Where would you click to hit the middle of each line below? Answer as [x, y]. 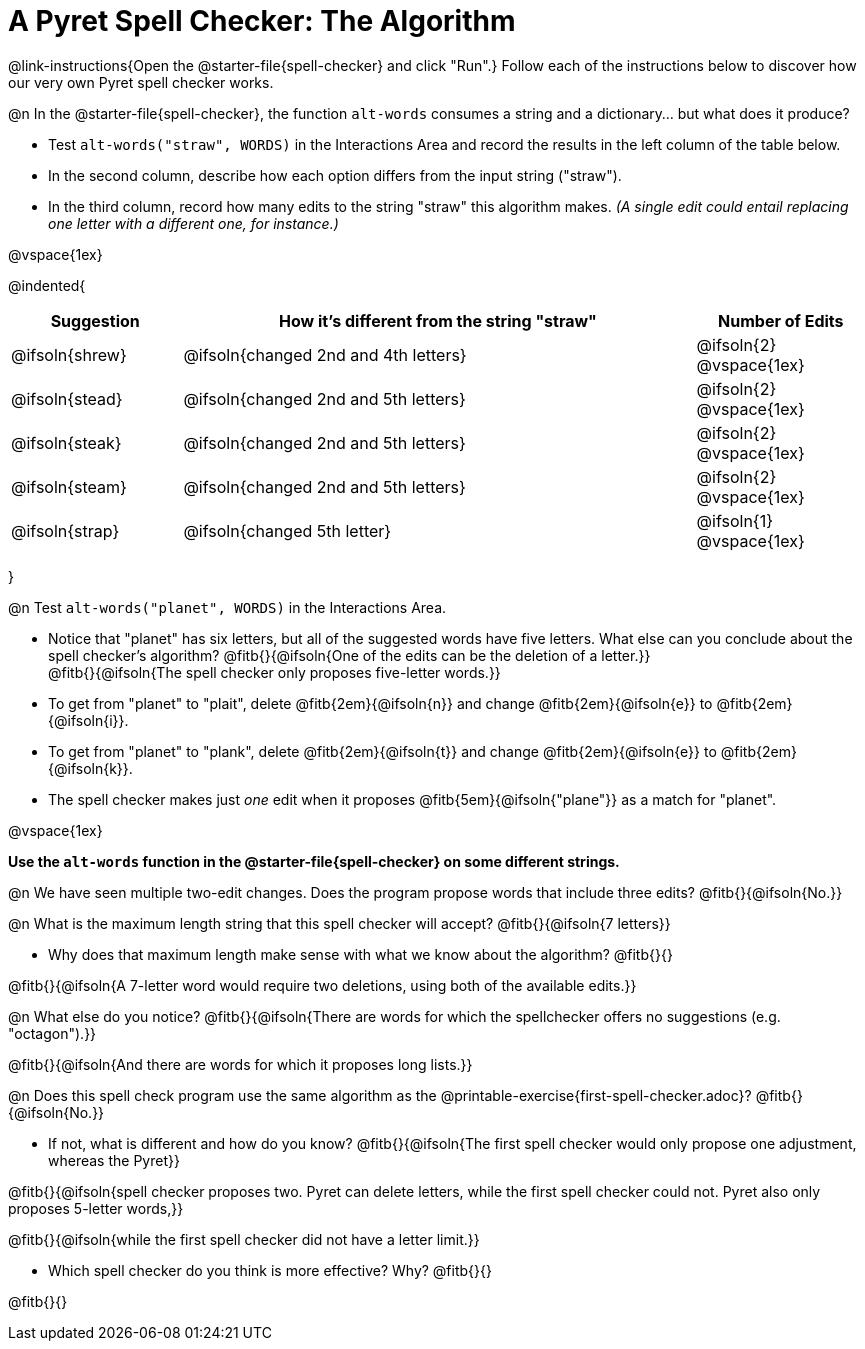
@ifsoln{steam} [69, 486]
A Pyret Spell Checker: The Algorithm [262, 21]
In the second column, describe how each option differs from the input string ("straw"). [335, 175]
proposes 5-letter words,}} [96, 1208]
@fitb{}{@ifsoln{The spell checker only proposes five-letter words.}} [274, 672]
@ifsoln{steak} [66, 442]
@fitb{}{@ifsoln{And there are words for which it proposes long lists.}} [240, 1064]
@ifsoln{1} [734, 520]
